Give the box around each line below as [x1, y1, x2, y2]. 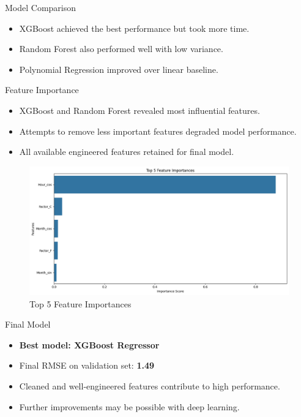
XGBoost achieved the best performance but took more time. [19, 21, 250, 34]
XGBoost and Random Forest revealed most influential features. [19, 103, 260, 116]
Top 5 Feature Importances [29, 297, 132, 310]
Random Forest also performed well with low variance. [19, 42, 223, 55]
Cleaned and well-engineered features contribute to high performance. [19, 380, 280, 393]
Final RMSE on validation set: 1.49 [19, 359, 155, 372]
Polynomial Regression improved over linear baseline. [19, 62, 218, 75]
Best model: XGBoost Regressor [19, 338, 160, 351]
